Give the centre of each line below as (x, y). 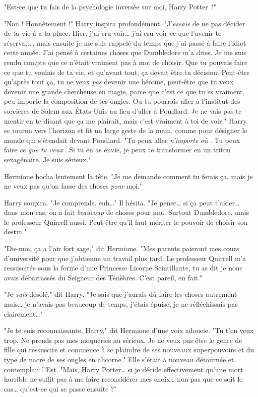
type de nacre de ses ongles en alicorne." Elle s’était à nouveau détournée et (119, 359)
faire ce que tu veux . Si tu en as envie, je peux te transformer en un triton (117, 150)
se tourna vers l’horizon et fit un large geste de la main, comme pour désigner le (126, 130)
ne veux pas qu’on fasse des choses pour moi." (73, 186)
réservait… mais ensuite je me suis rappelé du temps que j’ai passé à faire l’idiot (125, 42)
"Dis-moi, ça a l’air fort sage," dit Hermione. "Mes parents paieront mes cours (122, 248)
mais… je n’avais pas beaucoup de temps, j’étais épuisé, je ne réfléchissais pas (121, 304)
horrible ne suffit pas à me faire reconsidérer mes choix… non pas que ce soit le (123, 379)
